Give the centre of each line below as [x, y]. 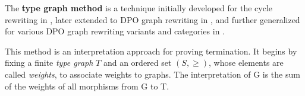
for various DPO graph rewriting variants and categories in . [115, 31]
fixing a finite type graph [49, 63]
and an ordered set [137, 63]
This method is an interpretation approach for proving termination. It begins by [151, 51]
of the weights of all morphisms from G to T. [87, 86]
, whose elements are [246, 63]
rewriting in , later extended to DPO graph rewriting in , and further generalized [152, 19]
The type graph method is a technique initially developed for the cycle [139, 8]
